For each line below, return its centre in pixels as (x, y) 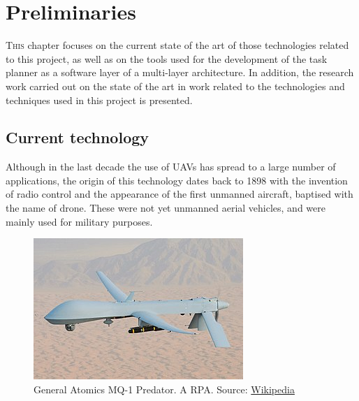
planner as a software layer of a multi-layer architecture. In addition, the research (180, 72)
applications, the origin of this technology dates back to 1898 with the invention (177, 180)
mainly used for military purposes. (79, 221)
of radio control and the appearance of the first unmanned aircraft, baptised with (179, 194)
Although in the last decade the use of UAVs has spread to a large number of (171, 167)
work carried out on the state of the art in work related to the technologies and (175, 86)
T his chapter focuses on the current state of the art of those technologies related (177, 45)
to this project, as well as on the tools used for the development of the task (167, 58)
